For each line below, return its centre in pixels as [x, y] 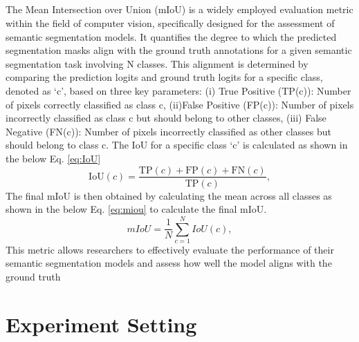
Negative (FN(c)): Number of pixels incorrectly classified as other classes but [169, 131]
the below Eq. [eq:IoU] [53, 158]
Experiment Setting [101, 324]
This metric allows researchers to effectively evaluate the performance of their [170, 249]
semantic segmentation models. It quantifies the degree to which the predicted [171, 36]
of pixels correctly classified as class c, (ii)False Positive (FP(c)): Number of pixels [180, 104]
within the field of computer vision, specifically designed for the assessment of [170, 22]
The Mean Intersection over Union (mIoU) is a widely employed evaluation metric [179, 9]
